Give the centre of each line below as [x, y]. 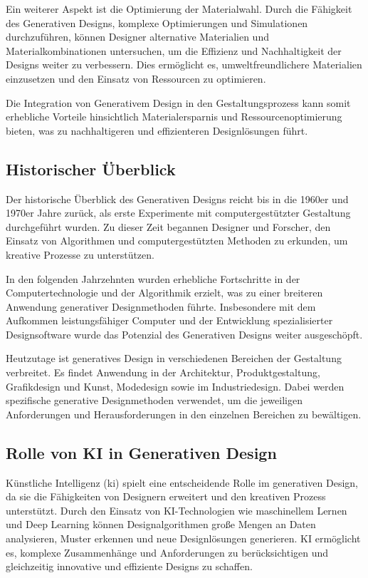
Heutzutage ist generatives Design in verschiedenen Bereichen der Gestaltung [174, 358]
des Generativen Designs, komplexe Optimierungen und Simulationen [157, 22]
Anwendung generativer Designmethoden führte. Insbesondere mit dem [161, 306]
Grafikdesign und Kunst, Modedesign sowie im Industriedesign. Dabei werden [175, 386]
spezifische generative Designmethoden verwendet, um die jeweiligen [154, 400]
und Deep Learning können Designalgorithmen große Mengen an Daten [161, 524]
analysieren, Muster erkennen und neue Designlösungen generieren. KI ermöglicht [183, 538]
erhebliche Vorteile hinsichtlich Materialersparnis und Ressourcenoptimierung [174, 117]
